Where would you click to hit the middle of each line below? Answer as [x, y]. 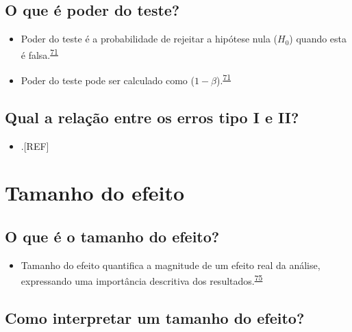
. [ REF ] [35, 145]
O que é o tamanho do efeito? [112, 236]
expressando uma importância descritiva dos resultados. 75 [142, 280]
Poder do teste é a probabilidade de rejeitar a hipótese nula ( [149, 39]
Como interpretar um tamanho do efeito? [155, 317]
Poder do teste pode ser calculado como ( [108, 80]
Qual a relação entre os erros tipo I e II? [152, 117]
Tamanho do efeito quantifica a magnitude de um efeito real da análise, [171, 265]
